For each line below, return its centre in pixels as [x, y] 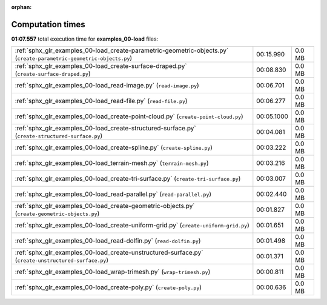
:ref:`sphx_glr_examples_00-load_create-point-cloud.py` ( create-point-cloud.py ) [129, 116]
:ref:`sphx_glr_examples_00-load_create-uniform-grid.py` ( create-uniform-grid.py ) [132, 226]
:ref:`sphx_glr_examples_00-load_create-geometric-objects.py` [105, 206]
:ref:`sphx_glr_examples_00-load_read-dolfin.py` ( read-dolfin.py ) [108, 241]
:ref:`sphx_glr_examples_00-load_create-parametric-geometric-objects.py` [122, 50]
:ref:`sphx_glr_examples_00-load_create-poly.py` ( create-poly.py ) [108, 287]
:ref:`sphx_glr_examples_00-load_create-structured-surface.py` [105, 129]
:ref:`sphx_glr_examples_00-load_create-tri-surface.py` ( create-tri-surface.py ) [128, 179]
